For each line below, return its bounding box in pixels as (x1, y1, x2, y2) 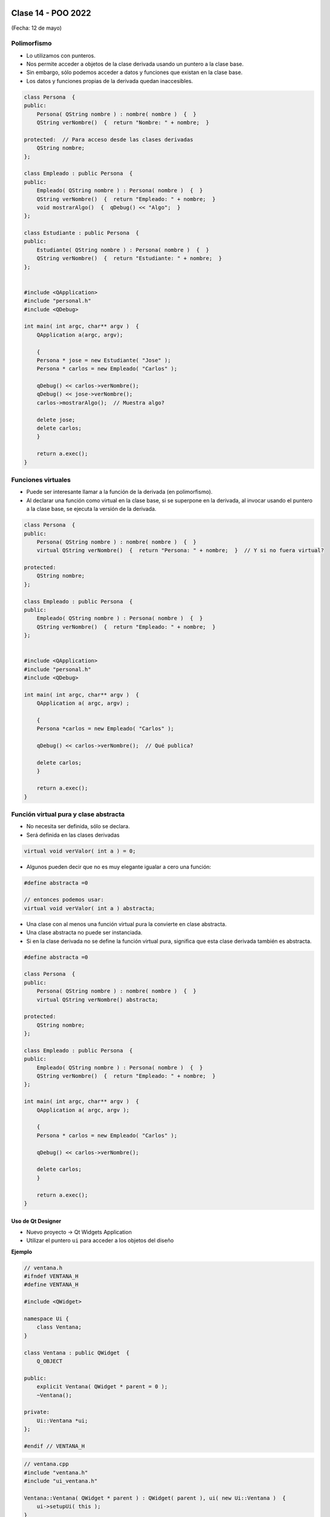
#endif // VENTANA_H (24, 1442, 85, 1450)
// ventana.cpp (24, 1461, 69, 1468)
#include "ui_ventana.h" (24, 1478, 98, 1485)
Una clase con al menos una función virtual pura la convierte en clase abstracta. (26, 920, 227, 928)
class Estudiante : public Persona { (24, 229, 139, 237)
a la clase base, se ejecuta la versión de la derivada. (26, 505, 157, 513)
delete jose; (36, 416, 76, 423)
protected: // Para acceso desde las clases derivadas (24, 136, 194, 143)
